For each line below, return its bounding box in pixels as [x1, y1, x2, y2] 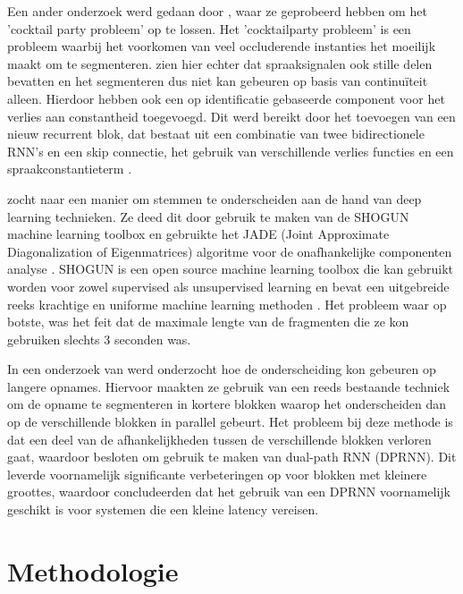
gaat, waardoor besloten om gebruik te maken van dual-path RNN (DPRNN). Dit [7, 447, 457, 466]
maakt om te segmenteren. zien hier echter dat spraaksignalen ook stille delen [7, 54, 433, 72]
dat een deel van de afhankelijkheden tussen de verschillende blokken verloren [7, 429, 432, 448]
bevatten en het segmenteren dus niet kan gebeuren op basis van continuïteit [7, 72, 428, 90]
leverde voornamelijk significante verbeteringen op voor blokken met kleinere [7, 464, 427, 483]
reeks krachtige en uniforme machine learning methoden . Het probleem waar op [7, 294, 447, 313]
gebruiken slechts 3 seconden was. [7, 329, 191, 348]
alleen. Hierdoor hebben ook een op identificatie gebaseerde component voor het [7, 89, 445, 107]
